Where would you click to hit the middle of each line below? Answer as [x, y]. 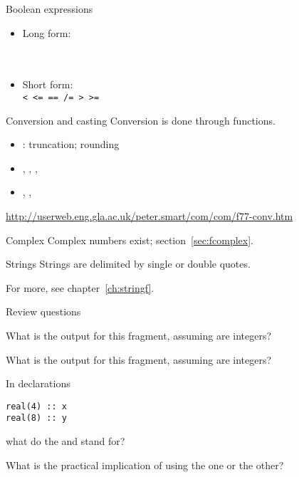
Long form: [47, 32]
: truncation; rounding [71, 144]
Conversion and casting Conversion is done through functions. [141, 120]
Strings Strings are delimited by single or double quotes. [128, 264]
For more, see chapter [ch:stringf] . [80, 287]
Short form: [48, 84]
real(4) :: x [36, 406]
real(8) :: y [36, 418]
